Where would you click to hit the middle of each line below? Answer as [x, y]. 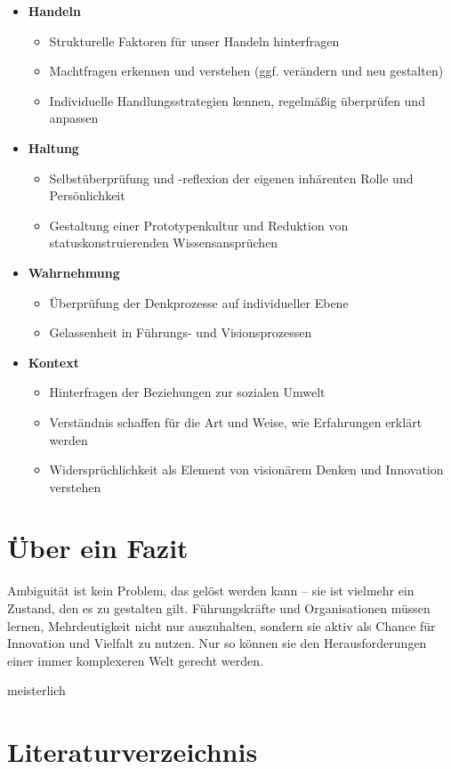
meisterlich [36, 690]
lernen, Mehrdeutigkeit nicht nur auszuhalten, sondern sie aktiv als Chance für [221, 625]
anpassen [74, 118]
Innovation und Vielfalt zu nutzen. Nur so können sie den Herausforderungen [217, 643]
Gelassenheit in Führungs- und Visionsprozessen [181, 332]
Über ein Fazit [98, 548]
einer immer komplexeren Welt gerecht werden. [135, 660]
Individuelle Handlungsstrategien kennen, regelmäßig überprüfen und [237, 100]
